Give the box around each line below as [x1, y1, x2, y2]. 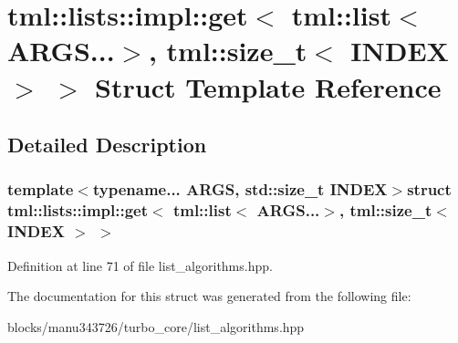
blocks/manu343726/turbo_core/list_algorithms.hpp [7, 317, 305, 336]
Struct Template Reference [95, 68, 442, 105]
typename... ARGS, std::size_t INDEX [92, 178, 388, 201]
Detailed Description [7, 130, 207, 159]
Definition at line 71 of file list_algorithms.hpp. [7, 255, 273, 275]
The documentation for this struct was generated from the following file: [7, 286, 411, 306]
